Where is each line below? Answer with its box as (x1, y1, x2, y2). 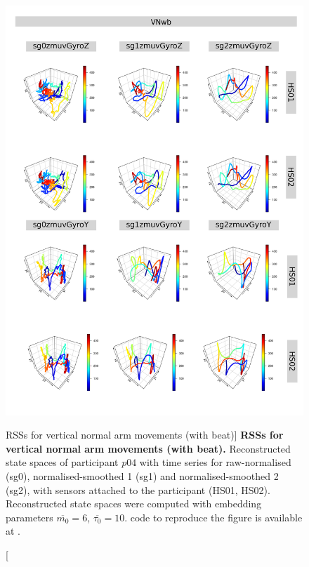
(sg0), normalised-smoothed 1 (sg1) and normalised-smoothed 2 (6, 468, 279, 483)
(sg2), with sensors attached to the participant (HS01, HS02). (6, 482, 270, 497)
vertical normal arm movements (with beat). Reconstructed (6, 441, 291, 455)
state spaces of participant (6, 455, 119, 469)
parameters (6, 509, 53, 524)
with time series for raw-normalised (139, 455, 291, 469)
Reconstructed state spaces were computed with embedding (6, 496, 262, 511)
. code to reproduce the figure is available (124, 509, 303, 524)
